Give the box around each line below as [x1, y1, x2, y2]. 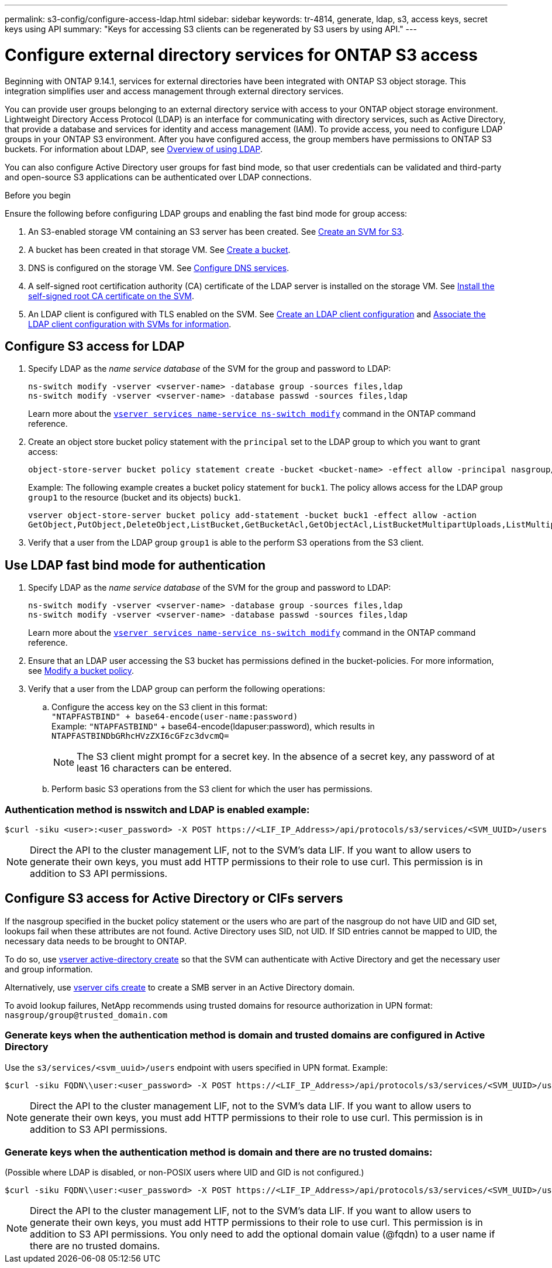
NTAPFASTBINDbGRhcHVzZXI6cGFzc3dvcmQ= [51, 731, 229, 741]
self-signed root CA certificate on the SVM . [28, 290, 194, 301]
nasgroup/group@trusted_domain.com [5, 1010, 168, 1020]
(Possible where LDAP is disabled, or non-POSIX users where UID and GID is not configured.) [5, 1167, 364, 1178]
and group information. [5, 964, 93, 974]
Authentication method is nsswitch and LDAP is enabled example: [5, 803, 310, 815]
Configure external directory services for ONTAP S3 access [5, 44, 478, 65]
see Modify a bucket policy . [28, 666, 134, 676]
